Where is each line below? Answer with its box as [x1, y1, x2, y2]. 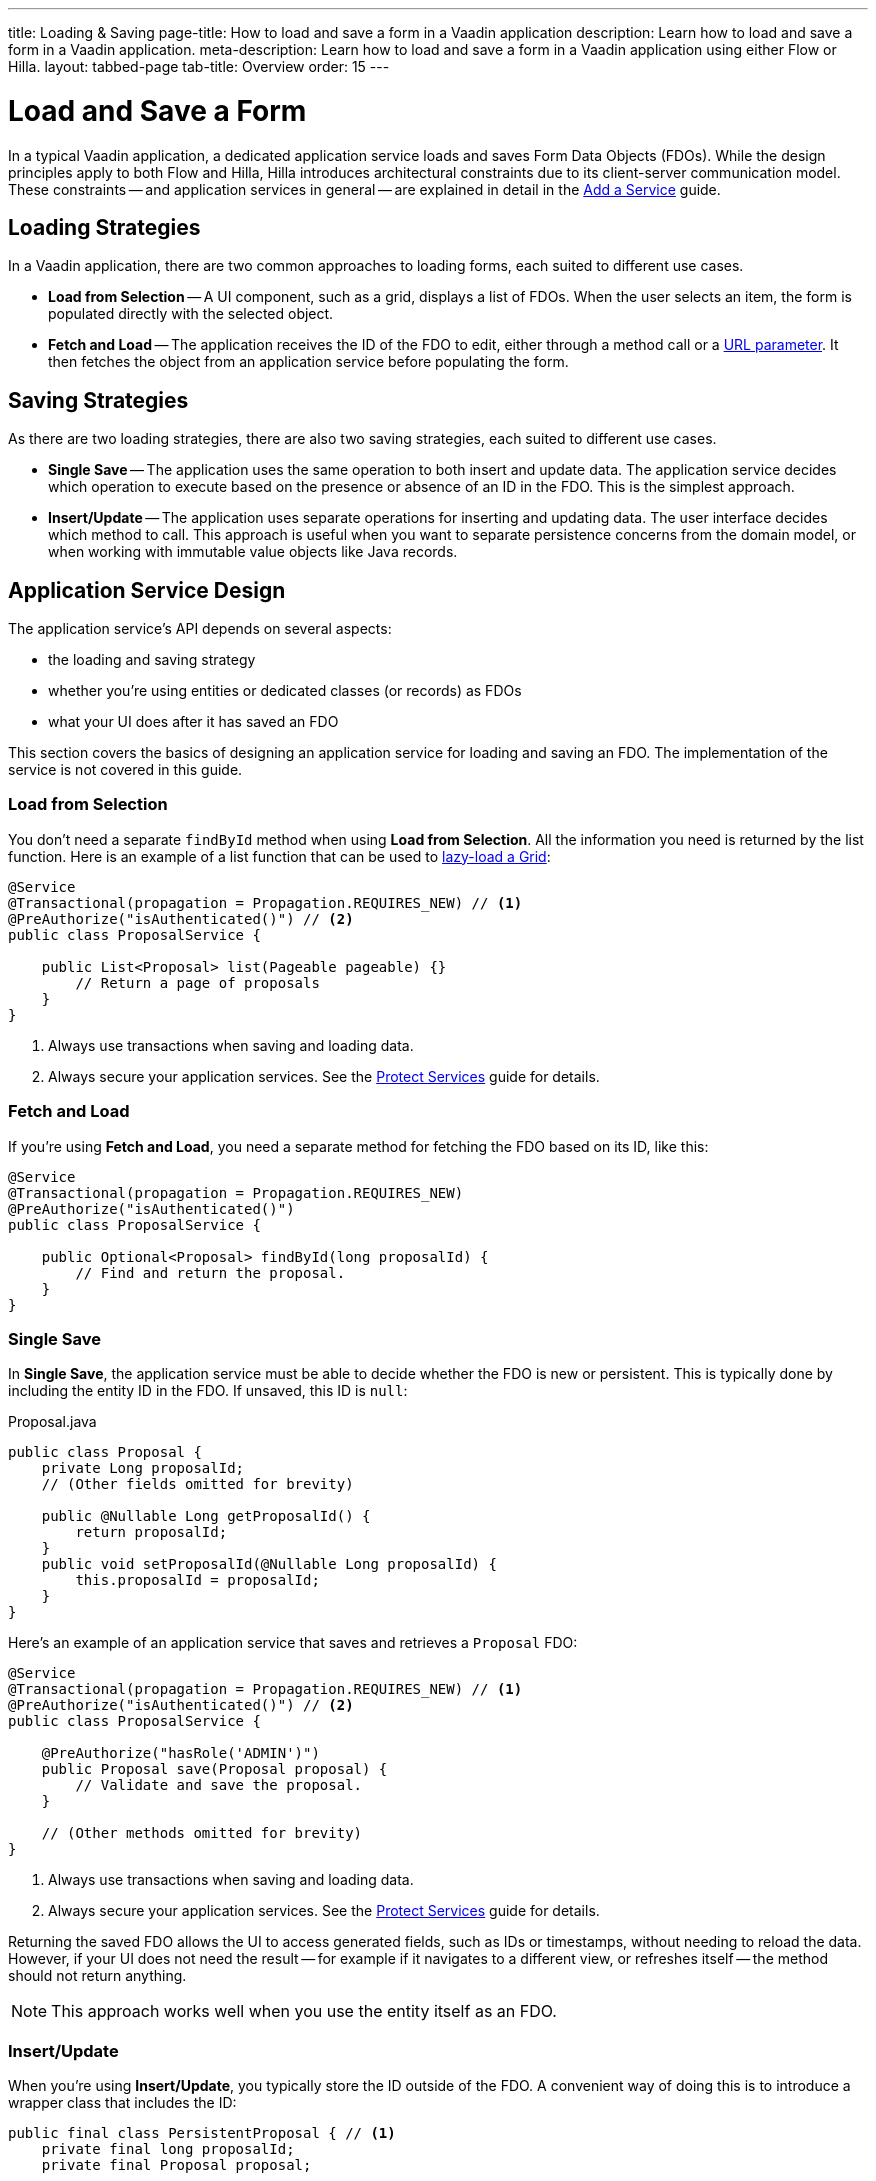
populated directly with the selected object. [48, 305, 334, 323]
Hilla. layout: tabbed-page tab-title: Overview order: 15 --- [8, 58, 390, 75]
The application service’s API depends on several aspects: [8, 620, 392, 638]
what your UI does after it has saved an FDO [48, 713, 339, 731]
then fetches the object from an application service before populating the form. [48, 353, 569, 371]
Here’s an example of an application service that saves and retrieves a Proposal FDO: [8, 1634, 578, 1652]
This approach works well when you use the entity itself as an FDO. [51, 2001, 557, 2022]
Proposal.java [8, 1413, 97, 1431]
